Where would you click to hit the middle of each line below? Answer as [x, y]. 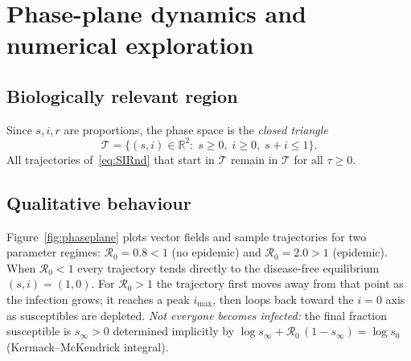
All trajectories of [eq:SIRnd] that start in [111, 159]
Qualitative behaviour [99, 202]
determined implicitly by [174, 331]
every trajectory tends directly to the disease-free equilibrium [228, 267]
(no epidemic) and [216, 252]
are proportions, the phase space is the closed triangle [196, 129]
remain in [254, 159]
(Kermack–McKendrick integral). [88, 346]
